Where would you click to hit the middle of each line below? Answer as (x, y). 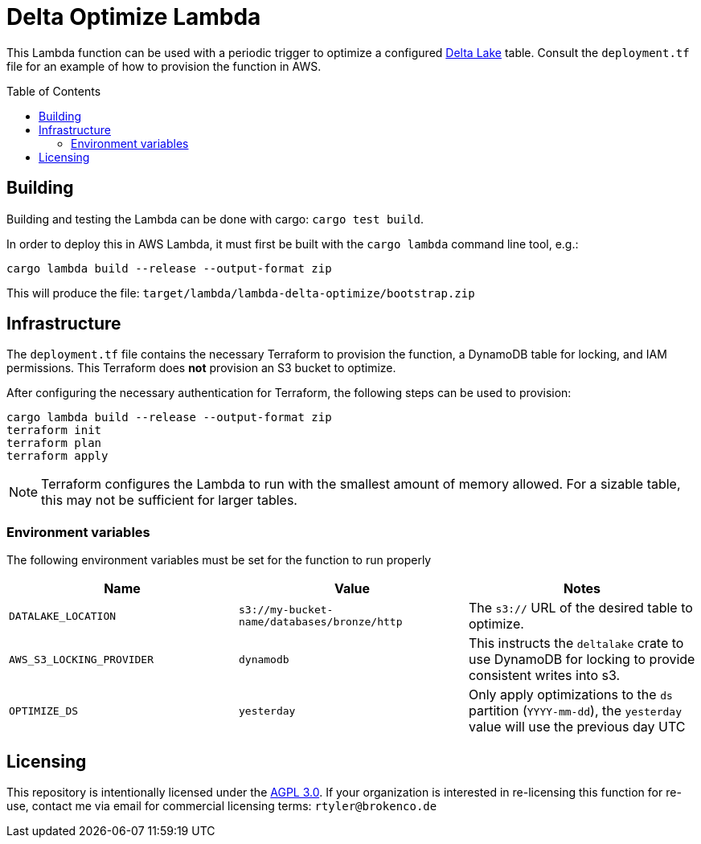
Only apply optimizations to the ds (570, 695)
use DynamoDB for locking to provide (582, 660)
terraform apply (57, 456)
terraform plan (54, 443)
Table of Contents (54, 91)
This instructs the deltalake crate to (576, 643)
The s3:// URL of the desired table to (580, 608)
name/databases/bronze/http (320, 622)
